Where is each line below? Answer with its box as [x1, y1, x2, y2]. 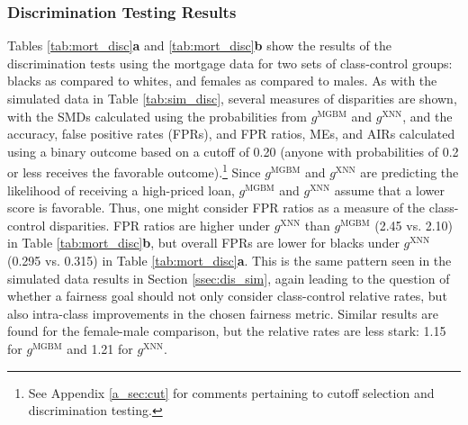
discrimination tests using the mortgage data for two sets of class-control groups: [7, 53, 453, 72]
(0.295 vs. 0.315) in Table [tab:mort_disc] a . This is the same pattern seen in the [7, 251, 452, 269]
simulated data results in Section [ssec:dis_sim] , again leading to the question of [7, 268, 450, 287]
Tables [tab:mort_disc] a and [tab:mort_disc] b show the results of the [7, 36, 391, 55]
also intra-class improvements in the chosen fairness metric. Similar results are [7, 303, 438, 322]
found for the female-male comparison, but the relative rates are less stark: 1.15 [7, 321, 446, 340]
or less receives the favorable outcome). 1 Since [7, 160, 261, 182]
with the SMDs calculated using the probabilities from [7, 106, 308, 125]
